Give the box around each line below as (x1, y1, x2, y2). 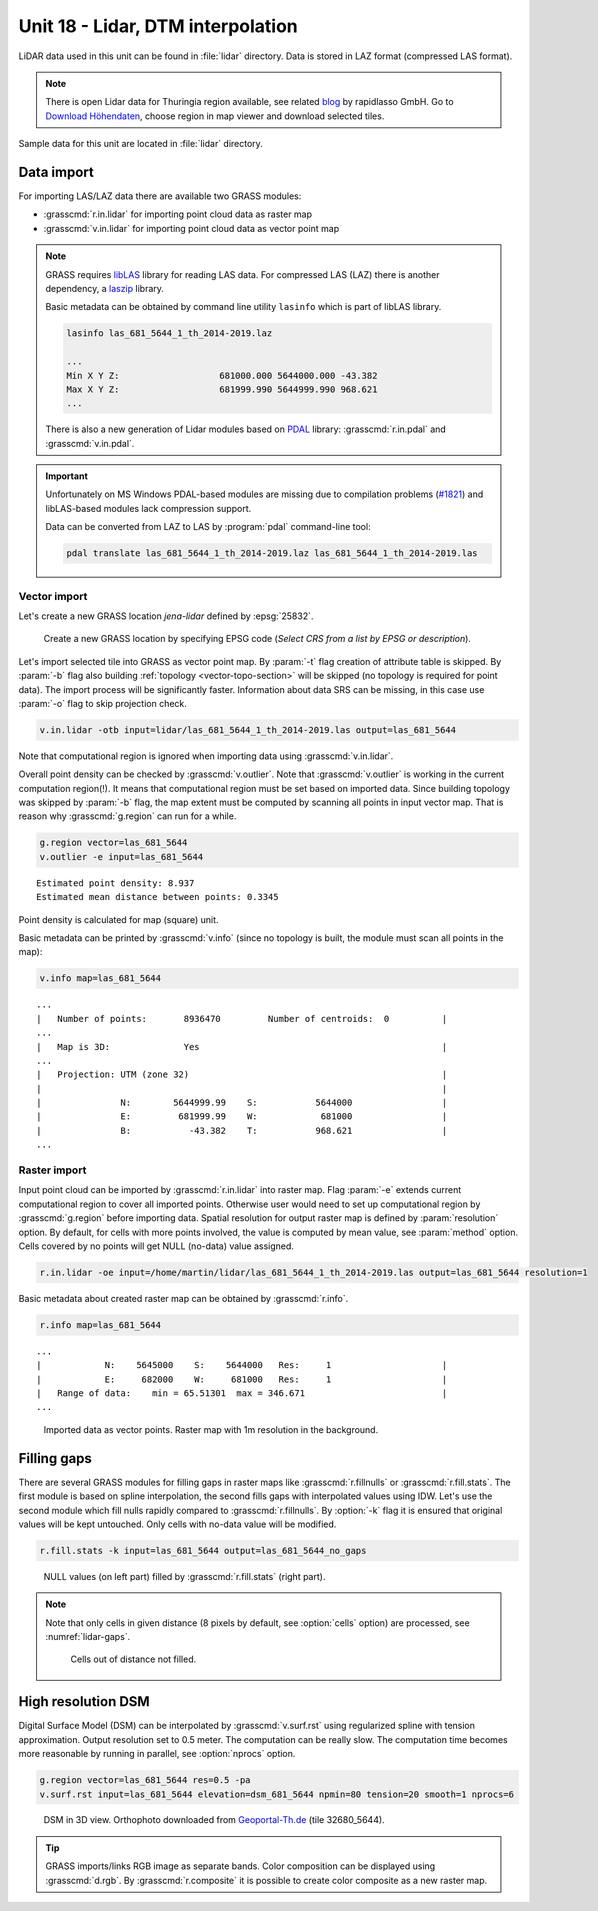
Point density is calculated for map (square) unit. (18, 913, 219, 925)
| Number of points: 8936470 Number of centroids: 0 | (36, 1013, 448, 1024)
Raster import (18, 1163, 87, 1177)
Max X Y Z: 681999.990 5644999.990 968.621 (66, 383, 378, 395)
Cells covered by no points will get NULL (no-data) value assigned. (18, 1240, 295, 1252)
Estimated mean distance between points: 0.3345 (36, 891, 279, 903)
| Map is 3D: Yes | (36, 1041, 448, 1052)
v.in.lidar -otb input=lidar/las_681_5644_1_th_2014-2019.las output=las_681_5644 (39, 724, 457, 735)
